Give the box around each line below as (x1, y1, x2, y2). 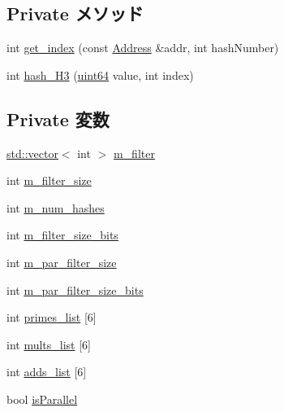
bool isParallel (6, 390, 78, 407)
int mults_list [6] (6, 335, 92, 353)
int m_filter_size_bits (6, 226, 118, 243)
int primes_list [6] (6, 309, 97, 326)
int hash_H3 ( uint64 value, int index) (6, 66, 194, 83)
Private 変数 (6, 106, 110, 131)
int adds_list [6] (6, 363, 87, 380)
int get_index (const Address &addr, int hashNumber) (6, 39, 279, 56)
